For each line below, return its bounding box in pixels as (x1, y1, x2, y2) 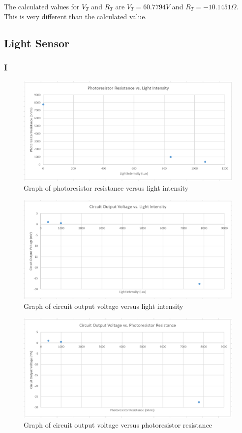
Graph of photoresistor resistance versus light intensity (24, 183, 188, 193)
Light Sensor (4, 35, 69, 50)
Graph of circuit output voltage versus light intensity (24, 300, 183, 311)
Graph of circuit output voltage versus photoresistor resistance (24, 419, 212, 430)
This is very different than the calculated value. (4, 11, 147, 21)
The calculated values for (4, 1, 80, 11)
